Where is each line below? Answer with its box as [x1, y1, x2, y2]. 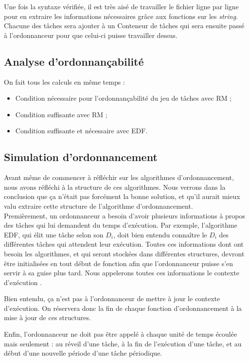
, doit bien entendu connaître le [113, 229, 207, 239]
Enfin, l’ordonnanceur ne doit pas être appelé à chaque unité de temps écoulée [4, 329, 237, 339]
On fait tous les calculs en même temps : [4, 76, 125, 87]
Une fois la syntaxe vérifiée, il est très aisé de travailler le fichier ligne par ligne [4, 1, 239, 11]
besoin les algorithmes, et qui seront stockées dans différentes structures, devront [4, 248, 245, 258]
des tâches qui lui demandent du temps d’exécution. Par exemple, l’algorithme [4, 220, 237, 230]
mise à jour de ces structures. [4, 312, 91, 323]
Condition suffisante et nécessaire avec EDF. [15, 126, 148, 136]
